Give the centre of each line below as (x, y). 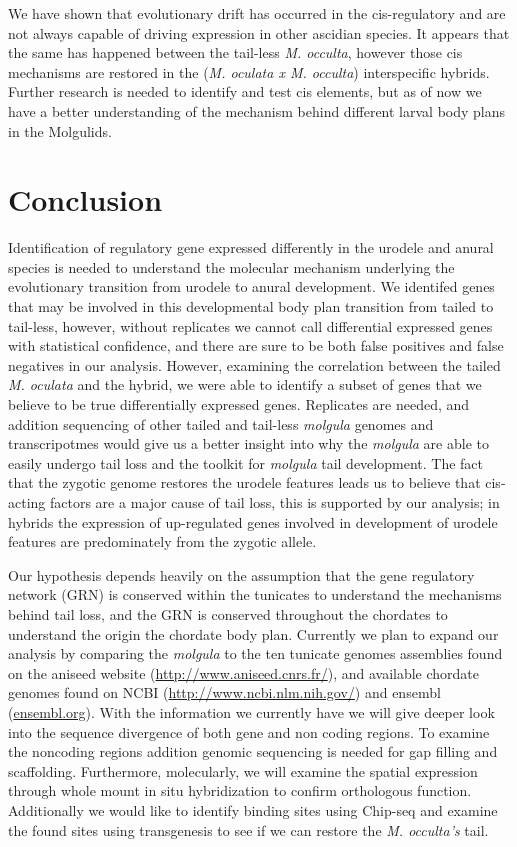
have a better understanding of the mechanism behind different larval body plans (257, 110)
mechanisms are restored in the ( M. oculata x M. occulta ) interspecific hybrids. (249, 71)
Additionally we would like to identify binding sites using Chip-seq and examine (253, 809)
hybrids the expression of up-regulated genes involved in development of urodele (253, 521)
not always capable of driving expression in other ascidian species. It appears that (259, 32)
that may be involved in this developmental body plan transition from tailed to (251, 306)
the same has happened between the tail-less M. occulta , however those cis (235, 52)
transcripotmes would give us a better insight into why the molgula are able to (248, 443)
